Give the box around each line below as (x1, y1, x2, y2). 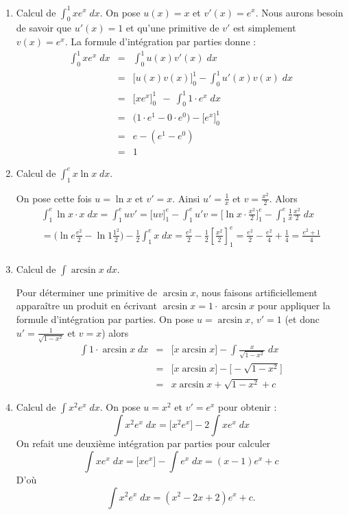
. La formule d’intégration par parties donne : (64, 34, 256, 48)
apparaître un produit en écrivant (16, 298, 157, 313)
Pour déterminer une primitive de (16, 285, 158, 299)
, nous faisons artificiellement (195, 285, 318, 299)
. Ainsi (172, 191, 200, 205)
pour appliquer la (257, 298, 330, 313)
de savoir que (16, 21, 72, 35)
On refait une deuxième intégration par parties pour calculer (16, 436, 271, 451)
